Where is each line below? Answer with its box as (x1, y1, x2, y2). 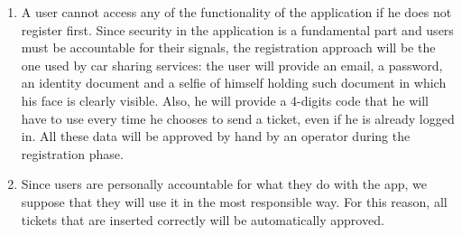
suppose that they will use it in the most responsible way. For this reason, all (21, 192, 448, 211)
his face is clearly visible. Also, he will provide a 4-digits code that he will (21, 90, 429, 109)
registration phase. (21, 144, 124, 163)
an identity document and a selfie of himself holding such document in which (21, 73, 447, 92)
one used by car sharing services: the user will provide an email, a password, (21, 55, 443, 74)
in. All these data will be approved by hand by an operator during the (21, 127, 411, 146)
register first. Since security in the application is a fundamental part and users (21, 20, 454, 39)
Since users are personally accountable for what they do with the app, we (21, 174, 427, 193)
